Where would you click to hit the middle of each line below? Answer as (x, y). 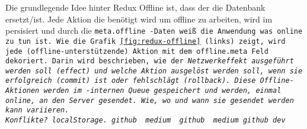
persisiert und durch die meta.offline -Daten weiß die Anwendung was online (154, 30)
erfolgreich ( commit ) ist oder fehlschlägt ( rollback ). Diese (131, 81)
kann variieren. (37, 110)
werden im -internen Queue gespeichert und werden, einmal (162, 91)
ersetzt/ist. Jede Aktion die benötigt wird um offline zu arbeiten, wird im (139, 19)
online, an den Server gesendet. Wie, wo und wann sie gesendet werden (150, 100)
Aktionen (23, 91)
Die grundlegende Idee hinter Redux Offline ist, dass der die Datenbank (135, 7)
